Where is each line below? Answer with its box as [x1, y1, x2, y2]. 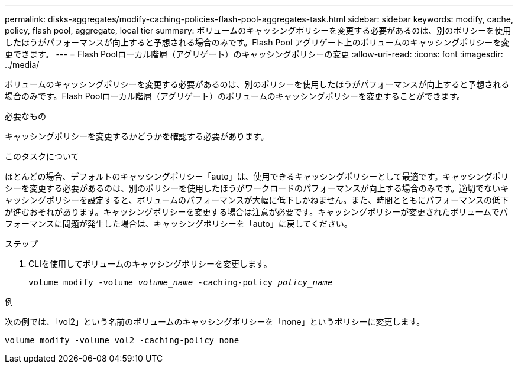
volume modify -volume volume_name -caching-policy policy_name [28, 278, 333, 287]
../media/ [5, 60, 40, 70]
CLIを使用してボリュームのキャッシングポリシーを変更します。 [28, 259, 272, 269]
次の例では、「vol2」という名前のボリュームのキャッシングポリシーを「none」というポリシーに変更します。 [5, 317, 425, 327]
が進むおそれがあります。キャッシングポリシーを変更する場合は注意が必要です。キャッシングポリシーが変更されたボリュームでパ [5, 207, 508, 217]
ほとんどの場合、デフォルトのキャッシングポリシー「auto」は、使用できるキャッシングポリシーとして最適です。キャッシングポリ [5, 171, 509, 181]
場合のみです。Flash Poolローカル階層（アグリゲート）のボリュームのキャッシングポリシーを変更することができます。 [5, 91, 465, 101]
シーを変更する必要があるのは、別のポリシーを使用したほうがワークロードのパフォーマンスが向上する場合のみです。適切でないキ [5, 183, 509, 193]
